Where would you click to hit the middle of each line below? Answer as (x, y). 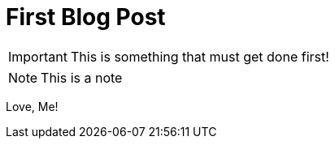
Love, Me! (32, 106)
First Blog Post (86, 17)
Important (38, 56)
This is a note (82, 77)
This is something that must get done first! (200, 56)
